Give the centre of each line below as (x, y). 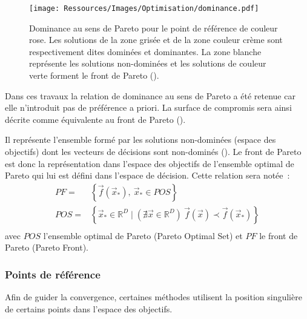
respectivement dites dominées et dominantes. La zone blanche (145, 51)
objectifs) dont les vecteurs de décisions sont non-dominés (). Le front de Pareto (153, 151)
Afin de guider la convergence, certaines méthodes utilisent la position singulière (153, 297)
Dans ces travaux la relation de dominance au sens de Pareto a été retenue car (150, 95)
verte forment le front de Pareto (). (94, 75)
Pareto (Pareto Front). (47, 247)
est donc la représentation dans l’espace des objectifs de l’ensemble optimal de (150, 163)
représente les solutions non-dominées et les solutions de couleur (148, 63)
